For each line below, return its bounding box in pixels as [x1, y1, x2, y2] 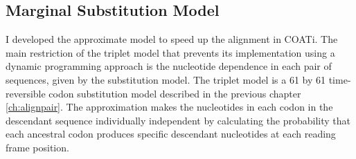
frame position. [6, 140, 69, 154]
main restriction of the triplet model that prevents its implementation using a [6, 45, 335, 59]
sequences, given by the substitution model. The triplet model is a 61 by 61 [6, 72, 326, 86]
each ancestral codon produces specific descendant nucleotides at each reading [6, 127, 336, 141]
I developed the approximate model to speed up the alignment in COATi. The [6, 32, 338, 46]
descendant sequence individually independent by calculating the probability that [6, 113, 351, 127]
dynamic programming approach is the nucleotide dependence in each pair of [6, 59, 332, 73]
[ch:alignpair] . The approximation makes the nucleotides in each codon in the [6, 100, 333, 114]
